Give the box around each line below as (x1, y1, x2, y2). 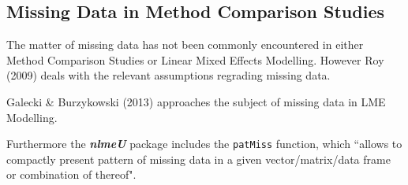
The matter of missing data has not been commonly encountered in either (6, 36, 364, 53)
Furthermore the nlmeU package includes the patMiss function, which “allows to (6, 135, 402, 152)
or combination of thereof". (6, 166, 137, 183)
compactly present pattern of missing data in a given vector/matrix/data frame (6, 150, 391, 167)
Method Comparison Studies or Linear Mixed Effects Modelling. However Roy (6, 51, 384, 68)
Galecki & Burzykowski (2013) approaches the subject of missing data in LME (6, 93, 386, 109)
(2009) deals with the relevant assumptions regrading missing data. (6, 67, 331, 83)
